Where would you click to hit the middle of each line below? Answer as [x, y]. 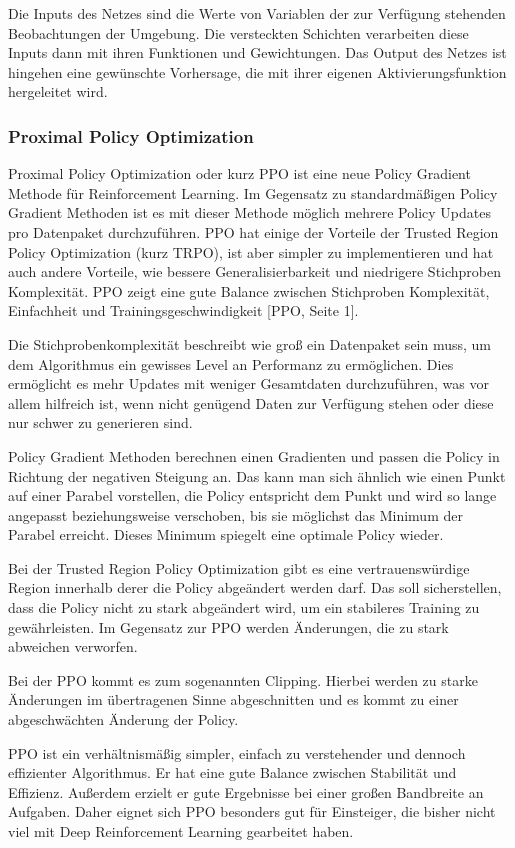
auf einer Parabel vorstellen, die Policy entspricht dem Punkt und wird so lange [252, 495]
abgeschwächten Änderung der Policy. [123, 719]
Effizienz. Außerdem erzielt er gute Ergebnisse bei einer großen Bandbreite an [246, 791]
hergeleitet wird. [58, 91]
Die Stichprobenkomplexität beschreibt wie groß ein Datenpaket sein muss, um [250, 343]
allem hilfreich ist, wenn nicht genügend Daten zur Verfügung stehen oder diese [251, 402]
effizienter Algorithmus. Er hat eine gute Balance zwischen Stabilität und [232, 772]
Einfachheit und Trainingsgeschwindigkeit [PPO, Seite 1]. [183, 310]
